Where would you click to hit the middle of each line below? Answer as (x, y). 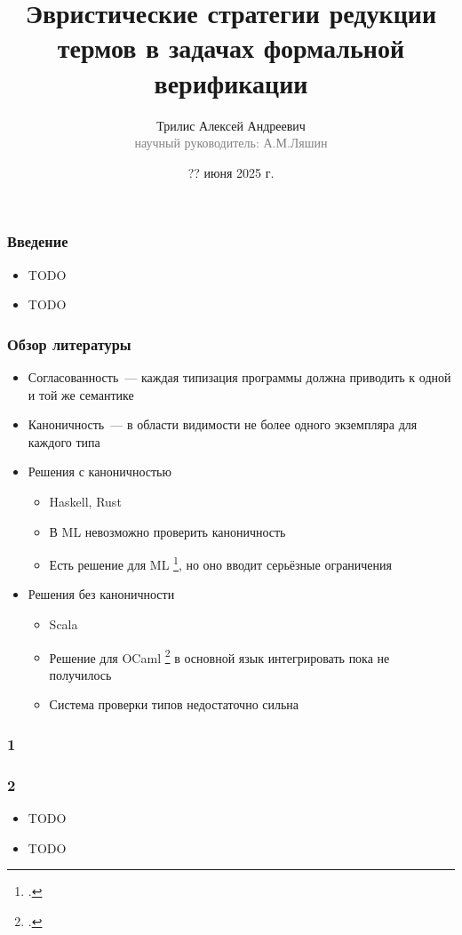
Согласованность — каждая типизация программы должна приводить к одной (239, 376)
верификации (231, 82)
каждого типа (64, 441)
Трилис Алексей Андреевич (231, 125)
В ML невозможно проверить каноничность (167, 531)
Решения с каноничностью (100, 471)
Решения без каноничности (101, 594)
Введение (38, 241)
